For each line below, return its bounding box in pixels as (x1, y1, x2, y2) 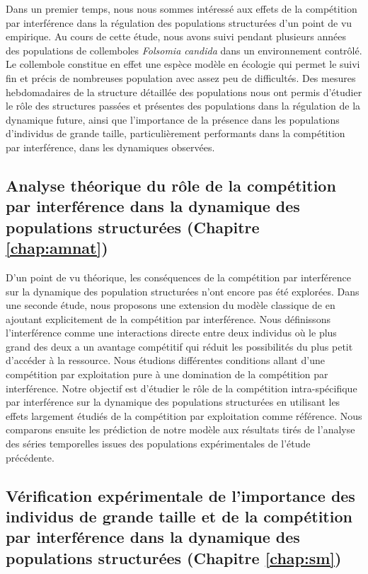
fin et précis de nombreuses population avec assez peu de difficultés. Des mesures (6, 70, 356, 85)
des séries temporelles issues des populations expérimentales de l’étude (6, 436, 311, 451)
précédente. (6, 450, 54, 464)
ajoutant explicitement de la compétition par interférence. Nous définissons (6, 311, 330, 326)
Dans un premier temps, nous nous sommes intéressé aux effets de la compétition (6, 1, 357, 16)
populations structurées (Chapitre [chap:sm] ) (6, 546, 342, 568)
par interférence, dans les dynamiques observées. (6, 139, 215, 154)
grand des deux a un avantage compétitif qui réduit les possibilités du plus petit (6, 339, 353, 353)
